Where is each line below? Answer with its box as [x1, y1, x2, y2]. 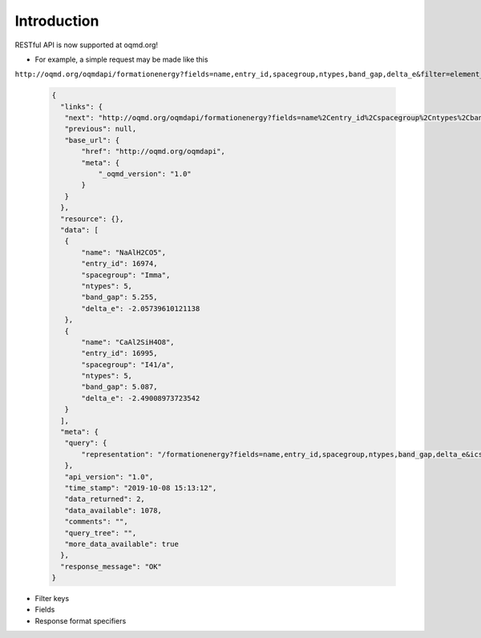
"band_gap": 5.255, [81, 293, 158, 302]
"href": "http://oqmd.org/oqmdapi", [81, 147, 226, 156]
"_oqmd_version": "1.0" [98, 169, 192, 179]
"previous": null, [64, 124, 137, 134]
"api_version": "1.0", [64, 472, 154, 481]
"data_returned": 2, [64, 495, 146, 504]
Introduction [14, 12, 99, 30]
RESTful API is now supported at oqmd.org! [14, 40, 159, 50]
